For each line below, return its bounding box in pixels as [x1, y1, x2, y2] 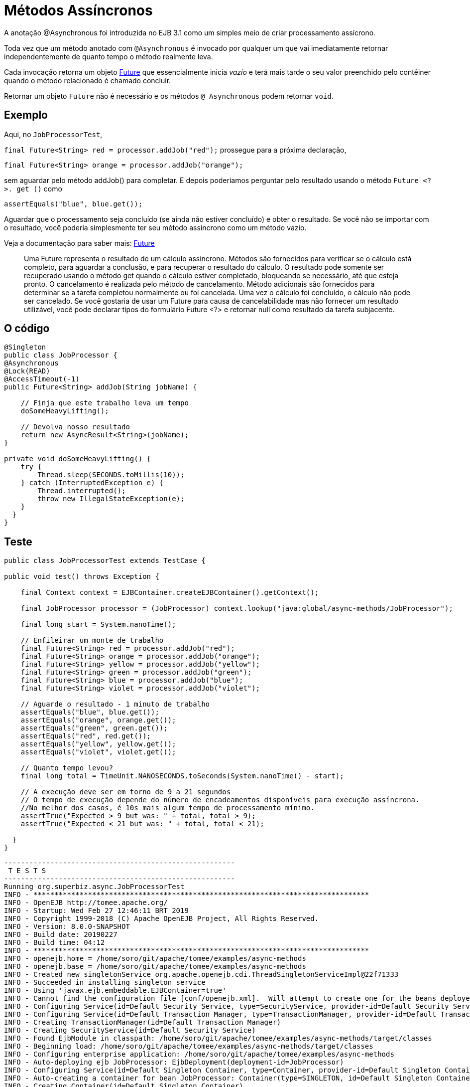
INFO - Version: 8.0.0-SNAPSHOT [4, 922, 130, 931]
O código [4, 322, 50, 335]
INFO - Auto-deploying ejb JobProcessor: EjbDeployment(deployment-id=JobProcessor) [4, 1058, 344, 1067]
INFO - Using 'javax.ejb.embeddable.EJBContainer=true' [4, 986, 227, 995]
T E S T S [8, 867, 46, 875]
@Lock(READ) [4, 367, 50, 375]
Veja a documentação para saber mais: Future [4, 238, 155, 247]
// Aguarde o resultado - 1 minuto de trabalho [20, 700, 210, 709]
